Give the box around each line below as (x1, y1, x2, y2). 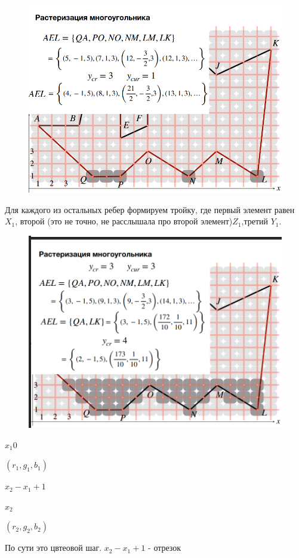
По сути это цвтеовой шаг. (5, 541, 102, 554)
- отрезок (148, 541, 181, 554)
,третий (241, 215, 268, 227)
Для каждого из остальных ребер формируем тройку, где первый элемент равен (5, 203, 295, 215)
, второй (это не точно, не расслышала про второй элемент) (15, 215, 233, 227)
